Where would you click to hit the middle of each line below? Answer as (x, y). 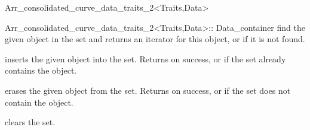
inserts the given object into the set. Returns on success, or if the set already (145, 58)
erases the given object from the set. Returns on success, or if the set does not (148, 90)
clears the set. (30, 122)
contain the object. (39, 102)
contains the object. (41, 70)
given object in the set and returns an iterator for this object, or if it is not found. (155, 39)
